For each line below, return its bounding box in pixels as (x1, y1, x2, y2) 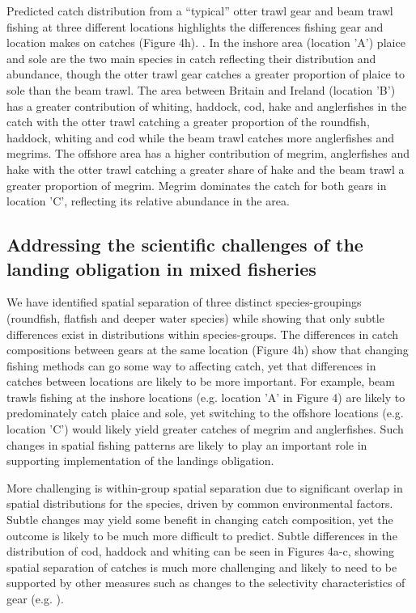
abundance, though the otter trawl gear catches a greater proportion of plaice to (6, 66, 405, 82)
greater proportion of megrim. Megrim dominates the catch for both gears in (6, 176, 387, 193)
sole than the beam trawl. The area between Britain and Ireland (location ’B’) (6, 81, 396, 98)
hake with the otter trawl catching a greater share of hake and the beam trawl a (6, 160, 405, 177)
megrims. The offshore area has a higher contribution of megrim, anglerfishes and (6, 145, 410, 162)
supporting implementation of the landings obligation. (6, 452, 274, 469)
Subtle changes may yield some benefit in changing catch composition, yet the (6, 511, 393, 528)
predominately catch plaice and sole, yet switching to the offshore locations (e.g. (6, 404, 404, 421)
